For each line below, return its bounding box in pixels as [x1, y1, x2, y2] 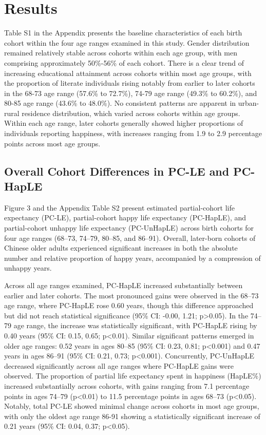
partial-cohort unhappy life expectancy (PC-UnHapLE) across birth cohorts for [4, 222, 254, 233]
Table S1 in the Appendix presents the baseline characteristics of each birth [4, 27, 242, 38]
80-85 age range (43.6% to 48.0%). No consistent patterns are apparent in [4, 98, 236, 108]
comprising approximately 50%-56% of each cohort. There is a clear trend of [4, 57, 244, 68]
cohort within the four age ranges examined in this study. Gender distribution [4, 37, 250, 48]
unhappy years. [4, 262, 52, 273]
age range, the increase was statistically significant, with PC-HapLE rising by [13, 320, 257, 331]
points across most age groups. [4, 138, 101, 148]
